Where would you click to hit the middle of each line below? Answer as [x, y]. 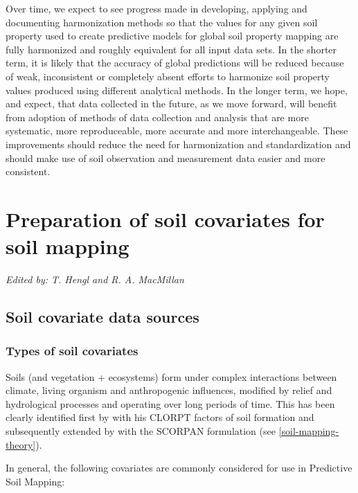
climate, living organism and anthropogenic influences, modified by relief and [169, 390]
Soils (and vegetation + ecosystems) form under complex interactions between [171, 376]
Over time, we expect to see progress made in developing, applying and [156, 8]
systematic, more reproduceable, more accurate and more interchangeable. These [177, 131]
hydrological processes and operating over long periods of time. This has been [170, 403]
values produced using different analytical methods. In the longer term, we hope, [177, 90]
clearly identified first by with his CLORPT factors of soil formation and [160, 417]
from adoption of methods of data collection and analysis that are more [157, 117]
